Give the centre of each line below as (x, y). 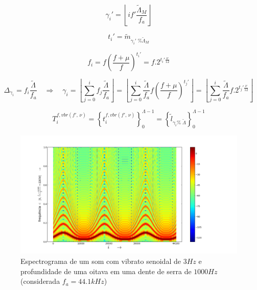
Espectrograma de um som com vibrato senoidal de (101, 261)
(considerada (40, 281)
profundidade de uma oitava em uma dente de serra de (106, 271)
